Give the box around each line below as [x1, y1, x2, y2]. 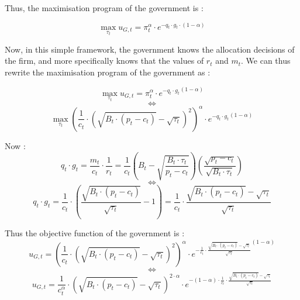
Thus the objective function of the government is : [5, 227, 185, 239]
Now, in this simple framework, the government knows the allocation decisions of [5, 43, 295, 55]
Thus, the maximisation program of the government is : [5, 2, 204, 13]
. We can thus [241, 54, 291, 67]
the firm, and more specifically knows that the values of [5, 54, 204, 67]
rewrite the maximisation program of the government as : [5, 66, 211, 78]
